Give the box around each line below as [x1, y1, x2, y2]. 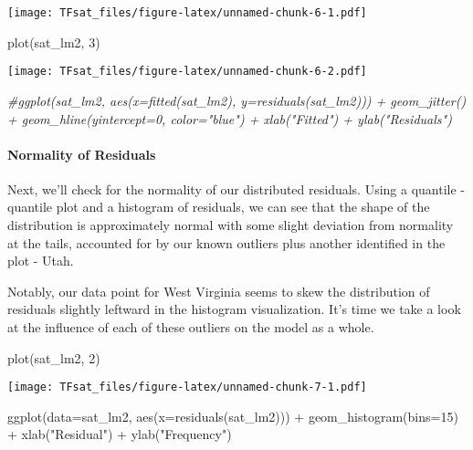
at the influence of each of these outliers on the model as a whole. [7, 318, 374, 337]
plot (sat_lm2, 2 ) [7, 348, 100, 367]
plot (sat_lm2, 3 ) [7, 32, 100, 51]
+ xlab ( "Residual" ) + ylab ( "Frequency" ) [7, 424, 232, 444]
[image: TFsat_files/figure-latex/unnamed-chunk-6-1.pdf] [7, 6, 367, 19]
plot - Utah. [7, 251, 74, 270]
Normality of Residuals [7, 144, 156, 163]
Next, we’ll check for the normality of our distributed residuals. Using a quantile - [7, 179, 466, 198]
